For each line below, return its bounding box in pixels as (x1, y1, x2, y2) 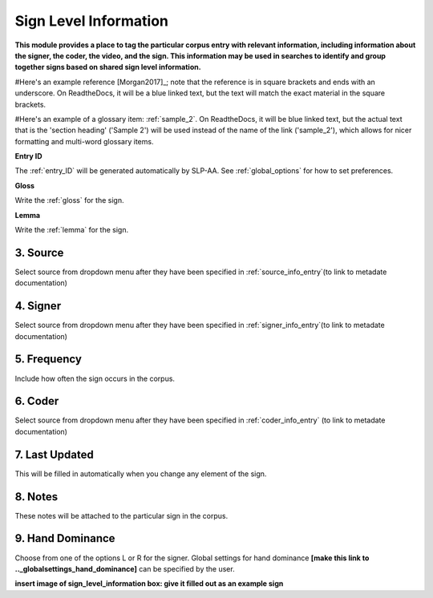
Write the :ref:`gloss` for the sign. (14, 196, 124, 205)
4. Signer (14, 299, 62, 313)
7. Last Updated (14, 447, 94, 461)
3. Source (14, 245, 64, 260)
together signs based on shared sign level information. (14, 63, 201, 72)
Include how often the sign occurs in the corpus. (14, 374, 176, 383)
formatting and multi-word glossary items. (14, 136, 154, 146)
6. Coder (14, 394, 59, 408)
